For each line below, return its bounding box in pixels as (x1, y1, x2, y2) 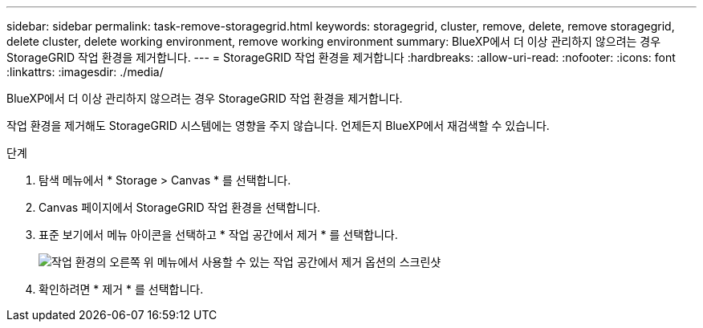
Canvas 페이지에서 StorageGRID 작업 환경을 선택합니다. (39, 200, 321, 214)
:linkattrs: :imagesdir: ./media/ (6, 65, 164, 79)
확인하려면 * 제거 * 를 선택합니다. (39, 282, 204, 296)
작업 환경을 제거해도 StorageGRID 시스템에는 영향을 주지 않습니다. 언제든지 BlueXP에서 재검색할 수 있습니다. (6, 119, 550, 132)
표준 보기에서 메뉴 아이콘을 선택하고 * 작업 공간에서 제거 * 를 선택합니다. (39, 228, 398, 241)
